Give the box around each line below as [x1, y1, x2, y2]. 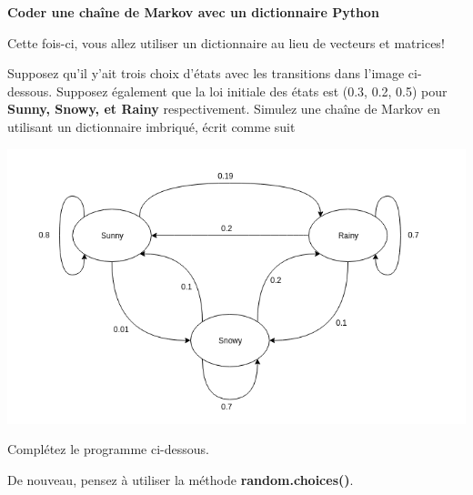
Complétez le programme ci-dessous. [7, 439, 209, 459]
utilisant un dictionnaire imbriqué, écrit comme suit [7, 116, 296, 136]
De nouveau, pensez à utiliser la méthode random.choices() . [7, 470, 354, 489]
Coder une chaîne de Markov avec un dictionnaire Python [7, 3, 379, 21]
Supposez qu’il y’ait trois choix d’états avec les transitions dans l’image [7, 64, 405, 83]
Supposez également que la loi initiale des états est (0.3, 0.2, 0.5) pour [55, 81, 448, 100]
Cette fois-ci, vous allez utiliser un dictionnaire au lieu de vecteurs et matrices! [7, 33, 445, 52]
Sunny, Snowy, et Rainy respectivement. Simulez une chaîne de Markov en [7, 99, 441, 118]
